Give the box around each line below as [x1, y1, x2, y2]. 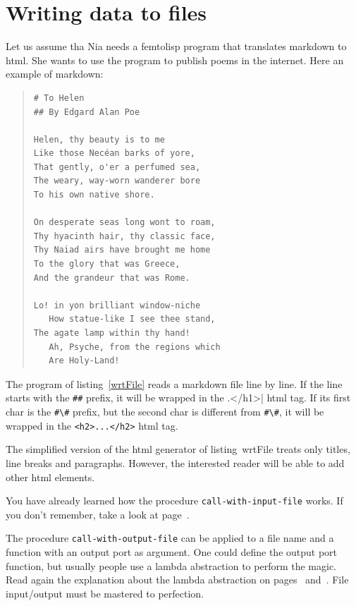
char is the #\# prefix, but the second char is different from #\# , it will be [6, 404, 324, 419]
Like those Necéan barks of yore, [33, 148, 195, 159]
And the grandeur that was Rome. [33, 272, 190, 283]
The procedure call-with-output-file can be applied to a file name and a [6, 531, 334, 545]
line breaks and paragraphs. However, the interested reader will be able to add [6, 455, 345, 470]
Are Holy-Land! [49, 356, 120, 366]
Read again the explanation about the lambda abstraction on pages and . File [6, 572, 349, 587]
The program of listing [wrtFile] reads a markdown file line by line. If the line [6, 376, 343, 391]
